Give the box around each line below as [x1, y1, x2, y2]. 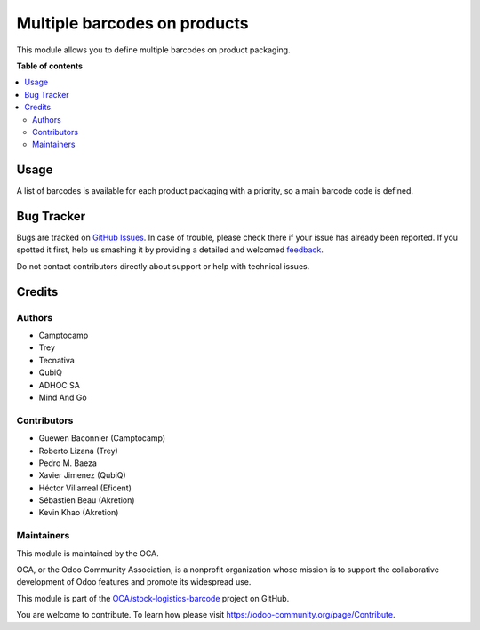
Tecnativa [38, 355, 75, 365]
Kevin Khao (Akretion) [38, 507, 119, 518]
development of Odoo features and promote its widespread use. [16, 577, 252, 587]
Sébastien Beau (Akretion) [38, 495, 135, 506]
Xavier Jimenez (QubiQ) [38, 470, 126, 481]
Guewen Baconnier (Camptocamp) [38, 433, 166, 443]
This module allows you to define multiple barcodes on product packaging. [16, 44, 291, 55]
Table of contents [16, 60, 84, 71]
